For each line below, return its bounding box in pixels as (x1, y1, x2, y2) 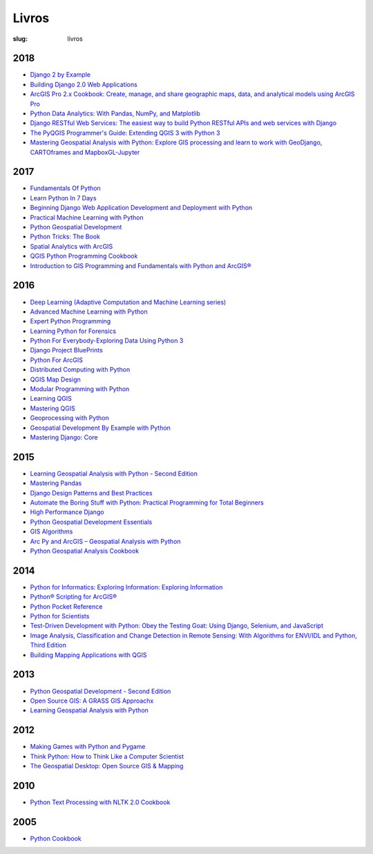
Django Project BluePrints (30, 346, 103, 354)
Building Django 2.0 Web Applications (30, 80, 137, 88)
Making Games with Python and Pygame (30, 743, 146, 751)
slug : (12, 35, 28, 43)
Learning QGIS (30, 395, 72, 403)
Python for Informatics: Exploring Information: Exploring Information (30, 582, 223, 591)
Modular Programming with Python (30, 385, 130, 393)
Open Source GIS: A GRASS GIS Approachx (30, 696, 154, 705)
